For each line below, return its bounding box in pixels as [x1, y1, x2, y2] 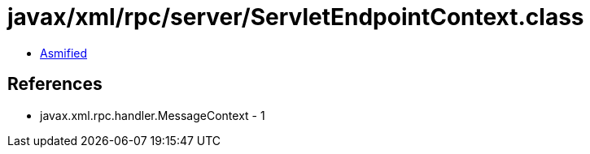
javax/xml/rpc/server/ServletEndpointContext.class [7, 3, 584, 31]
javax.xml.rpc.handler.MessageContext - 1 [40, 108, 265, 122]
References [7, 74, 103, 95]
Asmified [40, 45, 88, 60]
